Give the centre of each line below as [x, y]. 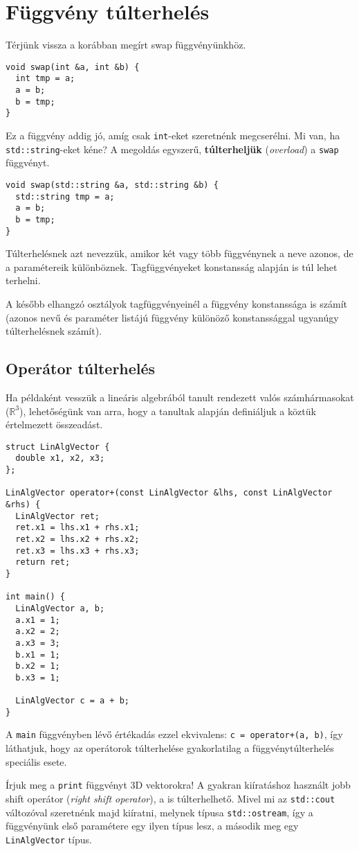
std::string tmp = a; [65, 196]
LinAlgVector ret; [58, 516]
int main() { [35, 597]
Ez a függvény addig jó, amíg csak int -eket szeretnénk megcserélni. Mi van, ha [173, 135]
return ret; [43, 562]
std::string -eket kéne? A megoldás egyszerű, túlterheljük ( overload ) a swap [172, 149]
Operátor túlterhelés [81, 368]
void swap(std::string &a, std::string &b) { [112, 185]
